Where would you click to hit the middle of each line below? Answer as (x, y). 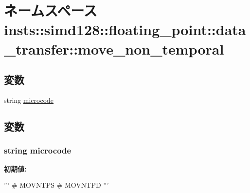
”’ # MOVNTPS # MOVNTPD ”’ (56, 185)
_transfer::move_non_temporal (114, 48)
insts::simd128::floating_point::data (125, 29)
